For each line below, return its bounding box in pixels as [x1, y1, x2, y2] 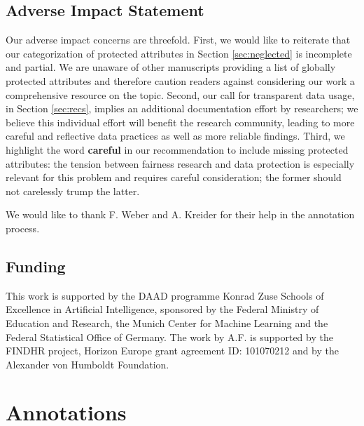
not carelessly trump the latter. [6, 183, 140, 198]
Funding [6, 255, 66, 277]
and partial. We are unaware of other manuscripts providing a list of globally [6, 60, 336, 74]
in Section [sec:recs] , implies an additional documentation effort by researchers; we [6, 101, 358, 116]
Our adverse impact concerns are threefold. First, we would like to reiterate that [6, 32, 351, 47]
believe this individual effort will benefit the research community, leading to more [6, 114, 355, 129]
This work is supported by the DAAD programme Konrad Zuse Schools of [6, 288, 324, 302]
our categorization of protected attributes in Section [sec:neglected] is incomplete [6, 46, 352, 60]
